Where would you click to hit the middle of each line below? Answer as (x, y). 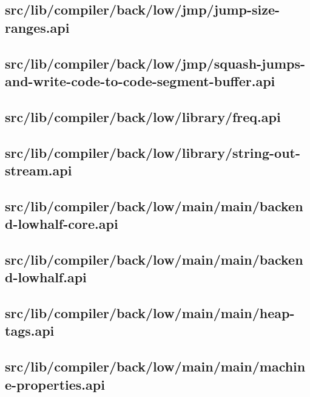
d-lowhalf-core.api (62, 224)
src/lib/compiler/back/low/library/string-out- (153, 152)
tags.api (30, 331)
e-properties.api (55, 384)
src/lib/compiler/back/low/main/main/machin (155, 366)
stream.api (39, 170)
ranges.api (37, 27)
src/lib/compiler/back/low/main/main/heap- (150, 313)
